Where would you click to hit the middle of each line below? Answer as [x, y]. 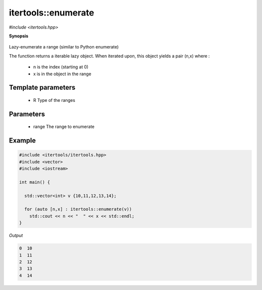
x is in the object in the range [62, 74]
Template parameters [42, 88]
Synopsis [19, 36]
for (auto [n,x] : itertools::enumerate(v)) [78, 209]
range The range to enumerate [64, 127]
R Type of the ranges [54, 100]
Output [16, 236]
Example [22, 141]
